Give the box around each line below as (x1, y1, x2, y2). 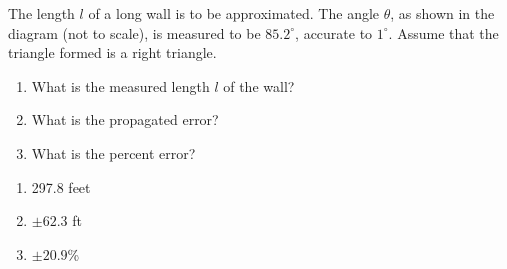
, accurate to (295, 22, 373, 43)
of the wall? (223, 75, 295, 96)
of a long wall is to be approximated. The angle (88, 3, 380, 23)
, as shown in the (390, 3, 495, 23)
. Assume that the (388, 22, 499, 43)
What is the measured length (31, 75, 210, 96)
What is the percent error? (31, 142, 196, 163)
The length (8, 3, 75, 23)
